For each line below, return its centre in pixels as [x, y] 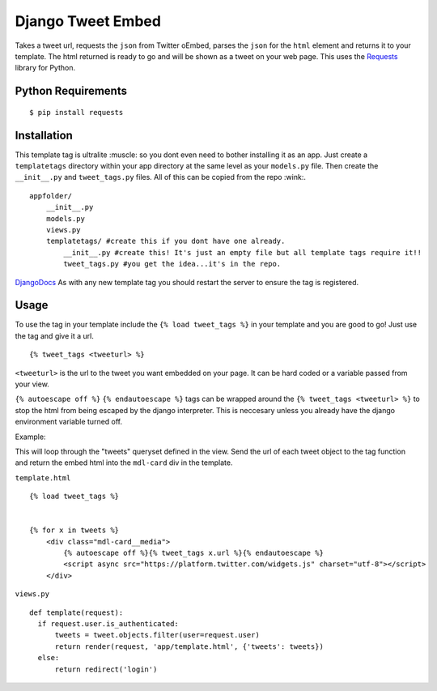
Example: [30, 437]
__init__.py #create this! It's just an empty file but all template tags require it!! [243, 252]
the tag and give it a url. [55, 335]
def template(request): [76, 612]
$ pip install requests [76, 112]
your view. [32, 384]
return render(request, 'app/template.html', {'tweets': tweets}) [189, 646]
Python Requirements [71, 91]
